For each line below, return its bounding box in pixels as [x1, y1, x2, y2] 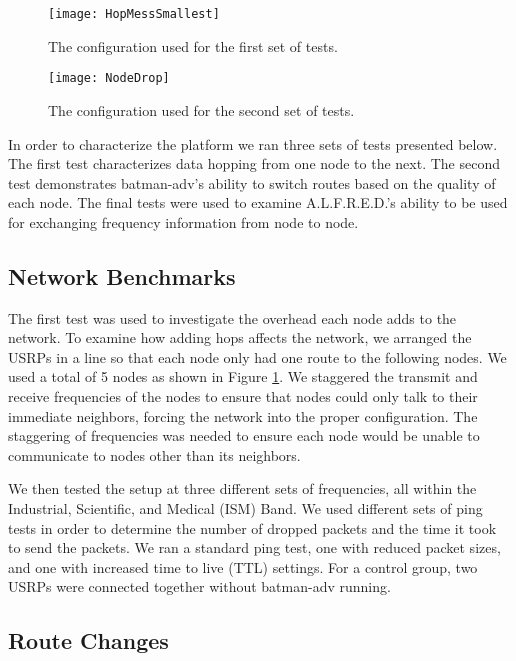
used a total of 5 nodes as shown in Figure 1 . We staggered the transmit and [8, 366, 478, 387]
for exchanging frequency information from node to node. [8, 211, 359, 232]
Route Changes [8, 625, 169, 656]
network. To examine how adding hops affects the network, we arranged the [8, 327, 472, 348]
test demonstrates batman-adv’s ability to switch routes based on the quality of [8, 172, 496, 193]
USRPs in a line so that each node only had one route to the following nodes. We [8, 346, 507, 367]
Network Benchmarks [8, 260, 236, 291]
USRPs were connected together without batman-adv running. [8, 576, 391, 597]
